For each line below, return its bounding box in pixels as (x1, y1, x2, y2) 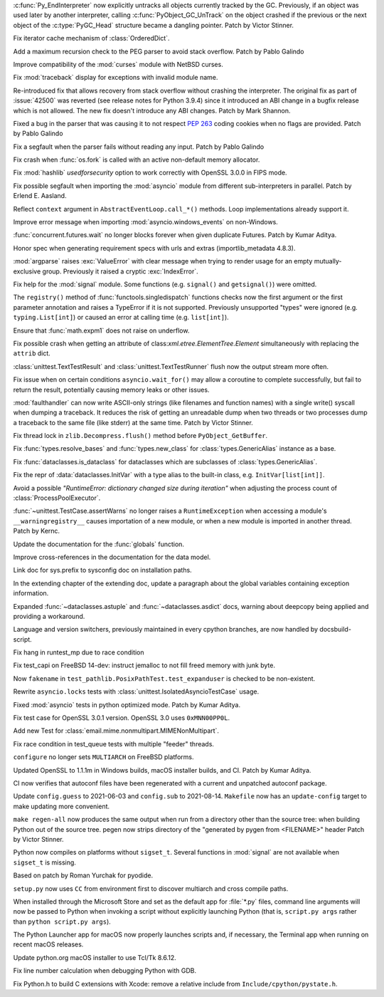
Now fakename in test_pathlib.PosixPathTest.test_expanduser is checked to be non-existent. (13, 674, 316, 683)
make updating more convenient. (13, 802, 110, 810)
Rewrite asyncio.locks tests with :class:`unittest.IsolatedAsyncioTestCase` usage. (13, 687, 260, 696)
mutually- (314, 257, 342, 266)
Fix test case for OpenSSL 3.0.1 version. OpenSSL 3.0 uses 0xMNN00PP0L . (13, 714, 230, 722)
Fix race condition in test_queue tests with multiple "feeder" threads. (13, 739, 215, 748)
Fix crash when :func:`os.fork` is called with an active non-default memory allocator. (13, 155, 260, 164)
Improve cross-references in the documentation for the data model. (13, 553, 211, 561)
